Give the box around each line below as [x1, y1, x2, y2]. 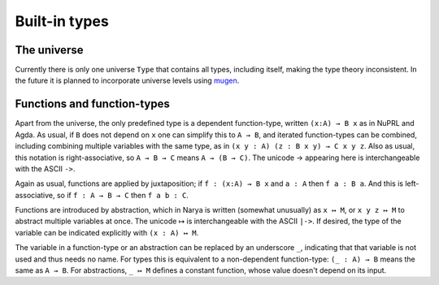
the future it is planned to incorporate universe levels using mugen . [15, 76, 240, 85]
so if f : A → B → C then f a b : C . [56, 190, 189, 200]
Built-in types [15, 12, 109, 30]
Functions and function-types [15, 97, 170, 111]
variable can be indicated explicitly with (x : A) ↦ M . [15, 227, 199, 237]
